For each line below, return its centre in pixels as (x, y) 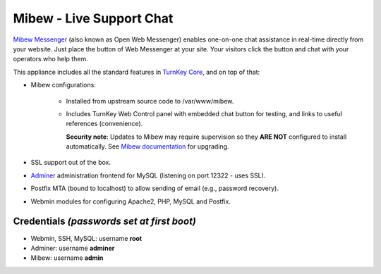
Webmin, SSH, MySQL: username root (86, 238)
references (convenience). (104, 124)
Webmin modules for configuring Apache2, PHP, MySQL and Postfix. (131, 201)
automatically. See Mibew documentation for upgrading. (147, 147)
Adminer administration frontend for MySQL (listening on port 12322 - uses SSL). (148, 175)
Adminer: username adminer (73, 248)
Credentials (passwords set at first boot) (105, 222)
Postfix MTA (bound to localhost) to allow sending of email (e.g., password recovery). (155, 188)
